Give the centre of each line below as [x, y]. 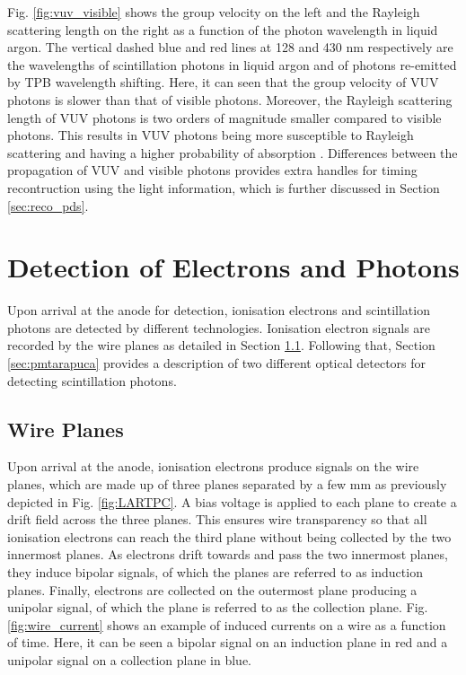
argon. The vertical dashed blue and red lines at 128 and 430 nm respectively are [230, 47]
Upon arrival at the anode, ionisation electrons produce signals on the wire [213, 466]
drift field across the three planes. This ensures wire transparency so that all [217, 519]
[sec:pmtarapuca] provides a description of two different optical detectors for [217, 363]
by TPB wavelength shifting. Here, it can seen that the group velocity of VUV [223, 82]
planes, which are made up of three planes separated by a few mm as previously [227, 484]
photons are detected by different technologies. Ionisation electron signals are [219, 327]
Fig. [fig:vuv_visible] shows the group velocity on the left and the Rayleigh [214, 12]
